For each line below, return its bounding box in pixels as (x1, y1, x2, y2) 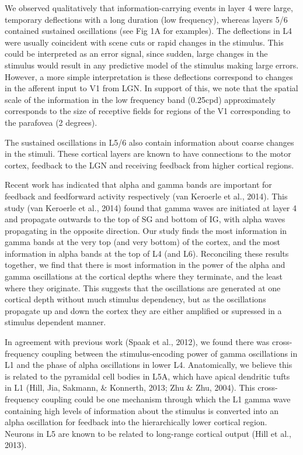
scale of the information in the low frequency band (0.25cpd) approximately (5, 93, 276, 105)
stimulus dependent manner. (5, 316, 106, 328)
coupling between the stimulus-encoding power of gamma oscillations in (41, 347, 298, 359)
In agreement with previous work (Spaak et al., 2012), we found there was (5, 336, 270, 348)
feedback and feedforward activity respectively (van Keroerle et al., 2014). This (5, 189, 288, 202)
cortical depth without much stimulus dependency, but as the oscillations (5, 293, 266, 305)
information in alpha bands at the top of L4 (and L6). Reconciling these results (5, 247, 289, 259)
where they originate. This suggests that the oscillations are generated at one (5, 281, 281, 294)
